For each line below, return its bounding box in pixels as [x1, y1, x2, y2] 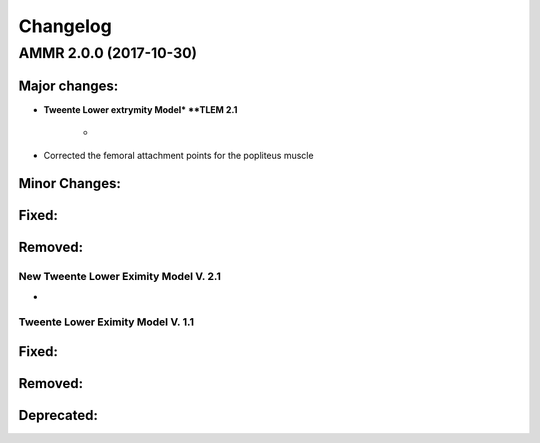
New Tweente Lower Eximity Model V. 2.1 [18, 270, 222, 284]
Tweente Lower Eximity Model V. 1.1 [18, 315, 195, 329]
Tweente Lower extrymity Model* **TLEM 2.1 [43, 103, 238, 115]
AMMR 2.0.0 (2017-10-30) [18, 44, 197, 62]
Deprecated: [18, 407, 99, 424]
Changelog [18, 15, 112, 37]
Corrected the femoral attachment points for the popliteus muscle [43, 149, 314, 161]
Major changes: [18, 77, 119, 94]
